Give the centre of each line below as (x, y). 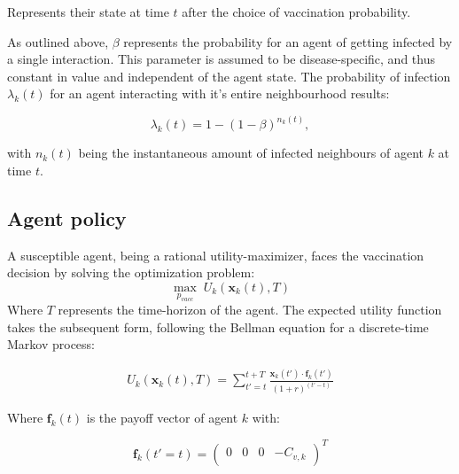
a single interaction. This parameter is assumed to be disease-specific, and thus (221, 59)
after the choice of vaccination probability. (296, 12)
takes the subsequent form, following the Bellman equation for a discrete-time (218, 326)
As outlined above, (58, 41)
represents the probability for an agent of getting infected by (288, 41)
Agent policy (67, 218)
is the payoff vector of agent (162, 418)
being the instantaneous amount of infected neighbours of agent (251, 153)
